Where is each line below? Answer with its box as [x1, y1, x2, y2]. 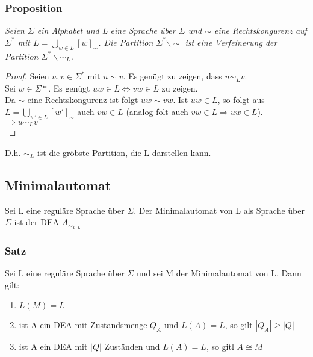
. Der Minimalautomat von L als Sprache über [134, 203, 305, 216]
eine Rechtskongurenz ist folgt [27, 93, 138, 106]
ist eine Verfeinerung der [185, 36, 277, 48]
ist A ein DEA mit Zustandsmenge [19, 318, 147, 331]
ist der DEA [14, 216, 59, 228]
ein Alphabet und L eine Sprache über [37, 24, 176, 37]
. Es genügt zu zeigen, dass [123, 70, 222, 82]
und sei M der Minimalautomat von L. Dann [136, 267, 302, 279]
